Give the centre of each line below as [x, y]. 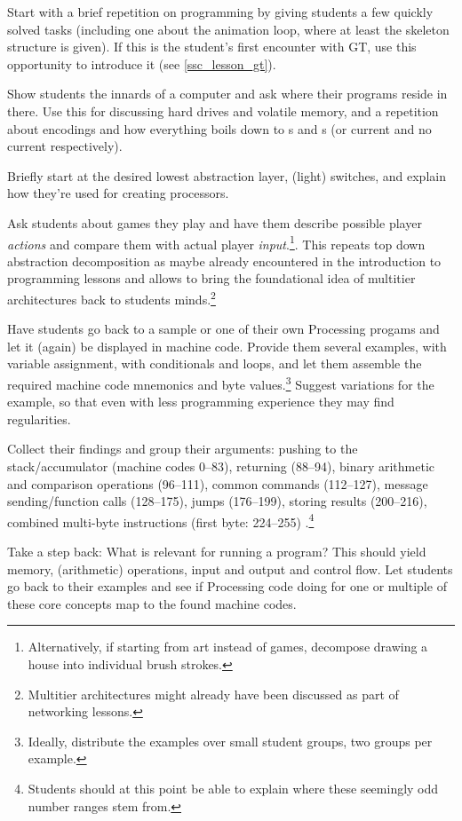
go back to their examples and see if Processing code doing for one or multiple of [227, 586]
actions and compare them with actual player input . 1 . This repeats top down [216, 242]
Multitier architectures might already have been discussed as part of [213, 694]
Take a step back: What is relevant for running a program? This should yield [217, 552]
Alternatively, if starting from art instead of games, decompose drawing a [228, 647]
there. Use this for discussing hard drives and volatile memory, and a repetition [223, 111]
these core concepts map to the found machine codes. [152, 603]
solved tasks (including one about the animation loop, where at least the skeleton [228, 29]
